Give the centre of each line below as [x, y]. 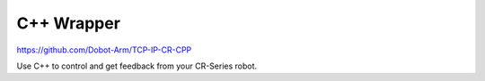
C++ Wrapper [69, 23]
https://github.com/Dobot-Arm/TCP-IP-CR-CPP [104, 50]
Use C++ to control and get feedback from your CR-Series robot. [137, 66]
